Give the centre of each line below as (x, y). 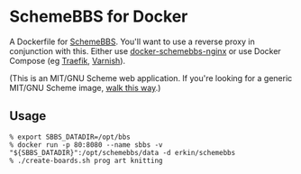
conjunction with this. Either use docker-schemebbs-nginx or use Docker (145, 50)
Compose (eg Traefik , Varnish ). (68, 60)
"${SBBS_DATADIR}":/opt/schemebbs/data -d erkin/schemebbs (123, 152)
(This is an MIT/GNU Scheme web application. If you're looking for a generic (151, 78)
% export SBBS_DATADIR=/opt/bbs (70, 137)
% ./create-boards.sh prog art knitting (87, 160)
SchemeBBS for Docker (99, 17)
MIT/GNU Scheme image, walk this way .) (85, 87)
